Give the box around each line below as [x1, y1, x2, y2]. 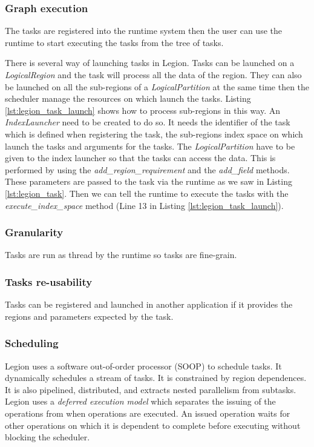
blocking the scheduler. [5, 431, 90, 443]
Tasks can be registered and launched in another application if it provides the [5, 298, 293, 311]
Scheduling [5, 336, 59, 351]
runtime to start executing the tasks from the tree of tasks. [5, 36, 224, 48]
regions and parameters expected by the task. [5, 310, 174, 322]
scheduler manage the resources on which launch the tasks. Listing [5, 92, 251, 105]
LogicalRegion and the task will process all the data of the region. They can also [5, 68, 302, 81]
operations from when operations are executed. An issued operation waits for [5, 406, 290, 419]
